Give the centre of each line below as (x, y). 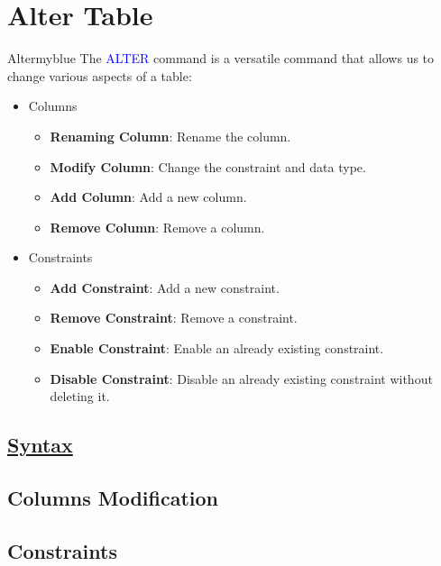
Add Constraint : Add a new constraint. (165, 287)
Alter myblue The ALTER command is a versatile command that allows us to (221, 58)
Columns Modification (113, 498)
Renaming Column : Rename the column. (170, 136)
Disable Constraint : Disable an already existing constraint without (241, 378)
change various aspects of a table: (100, 75)
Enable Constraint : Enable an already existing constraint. (217, 348)
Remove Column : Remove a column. (157, 227)
